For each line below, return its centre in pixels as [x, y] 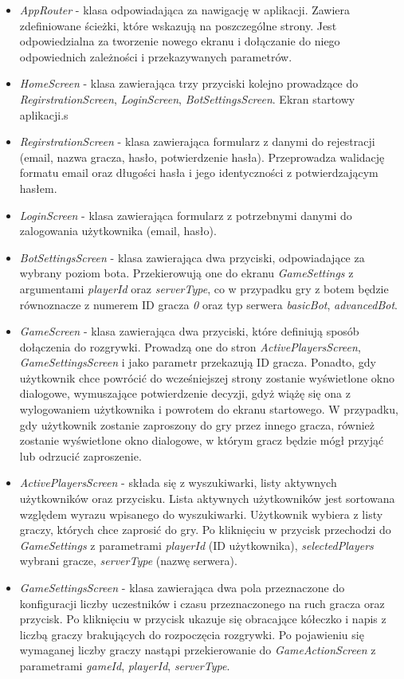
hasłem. [38, 188]
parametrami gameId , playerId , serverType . [125, 665]
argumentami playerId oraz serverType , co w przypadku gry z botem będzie [204, 288]
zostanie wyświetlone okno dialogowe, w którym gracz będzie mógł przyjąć [202, 440]
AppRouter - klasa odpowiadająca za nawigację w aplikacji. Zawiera [185, 10]
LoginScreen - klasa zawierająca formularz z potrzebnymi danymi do [186, 215]
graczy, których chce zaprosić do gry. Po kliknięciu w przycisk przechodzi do [205, 530]
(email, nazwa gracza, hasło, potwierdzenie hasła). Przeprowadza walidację [202, 157]
